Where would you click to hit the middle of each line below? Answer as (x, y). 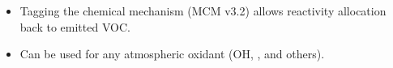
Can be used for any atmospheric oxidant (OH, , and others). (172, 54)
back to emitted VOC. (75, 26)
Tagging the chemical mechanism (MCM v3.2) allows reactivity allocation (203, 11)
